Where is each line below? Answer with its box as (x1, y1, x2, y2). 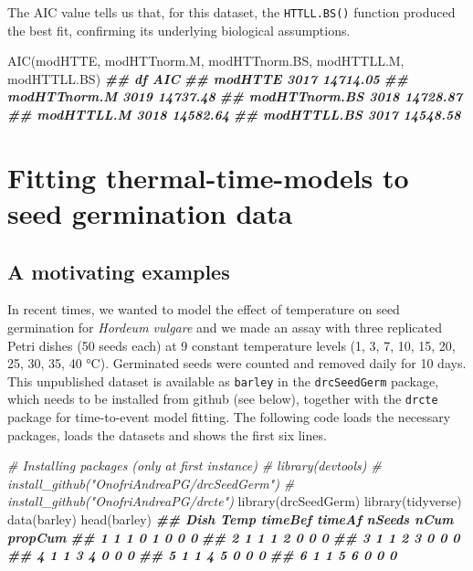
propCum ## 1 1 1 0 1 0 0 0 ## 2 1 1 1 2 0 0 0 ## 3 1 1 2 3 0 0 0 (7, 527, 460, 546)
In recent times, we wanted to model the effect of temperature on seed (7, 300, 400, 319)
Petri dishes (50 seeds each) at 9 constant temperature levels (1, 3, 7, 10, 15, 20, (7, 335, 456, 354)
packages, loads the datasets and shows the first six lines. (7, 425, 327, 444)
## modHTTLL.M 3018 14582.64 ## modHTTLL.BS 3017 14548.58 (7, 105, 461, 124)
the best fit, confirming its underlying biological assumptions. (7, 20, 351, 39)
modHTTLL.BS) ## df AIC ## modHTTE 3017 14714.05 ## (7, 69, 408, 88)
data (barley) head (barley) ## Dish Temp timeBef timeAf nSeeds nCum (7, 510, 454, 529)
